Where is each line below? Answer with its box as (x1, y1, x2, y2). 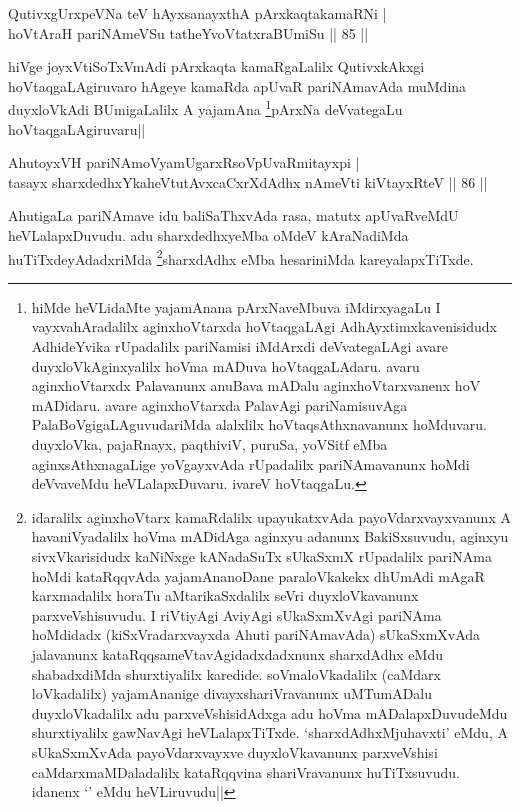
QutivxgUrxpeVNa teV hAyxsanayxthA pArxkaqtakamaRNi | (8, 3, 387, 23)
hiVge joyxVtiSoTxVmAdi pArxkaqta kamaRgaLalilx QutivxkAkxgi (8, 56, 425, 77)
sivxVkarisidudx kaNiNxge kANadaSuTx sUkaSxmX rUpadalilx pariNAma (31, 545, 492, 566)
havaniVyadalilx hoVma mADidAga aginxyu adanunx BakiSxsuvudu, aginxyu (31, 526, 509, 547)
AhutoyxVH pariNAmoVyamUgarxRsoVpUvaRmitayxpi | (8, 152, 360, 173)
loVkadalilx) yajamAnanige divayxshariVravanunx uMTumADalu (31, 683, 433, 704)
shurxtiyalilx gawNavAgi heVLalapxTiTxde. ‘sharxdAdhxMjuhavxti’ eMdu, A (31, 722, 508, 743)
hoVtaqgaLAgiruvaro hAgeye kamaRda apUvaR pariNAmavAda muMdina (8, 75, 467, 96)
